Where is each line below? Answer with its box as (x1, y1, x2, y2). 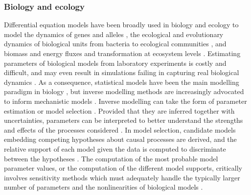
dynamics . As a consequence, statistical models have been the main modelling (4, 77, 239, 87)
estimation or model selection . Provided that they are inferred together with (4, 105, 235, 116)
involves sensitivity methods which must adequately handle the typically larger (4, 172, 240, 182)
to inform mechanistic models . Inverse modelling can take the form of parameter (4, 96, 247, 106)
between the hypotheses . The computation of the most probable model (4, 153, 218, 163)
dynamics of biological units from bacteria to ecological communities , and (4, 39, 227, 49)
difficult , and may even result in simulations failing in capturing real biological (4, 67, 239, 78)
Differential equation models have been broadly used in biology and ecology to (4, 19, 239, 30)
